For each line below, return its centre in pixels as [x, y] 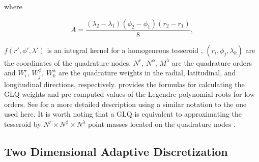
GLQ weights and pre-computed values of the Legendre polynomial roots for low [129, 94]
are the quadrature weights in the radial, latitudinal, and [147, 73]
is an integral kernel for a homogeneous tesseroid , [125, 50]
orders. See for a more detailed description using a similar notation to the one [125, 104]
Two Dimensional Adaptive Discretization [116, 151]
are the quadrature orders [212, 62]
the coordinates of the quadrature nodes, [68, 62]
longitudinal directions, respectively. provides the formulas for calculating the [124, 84]
